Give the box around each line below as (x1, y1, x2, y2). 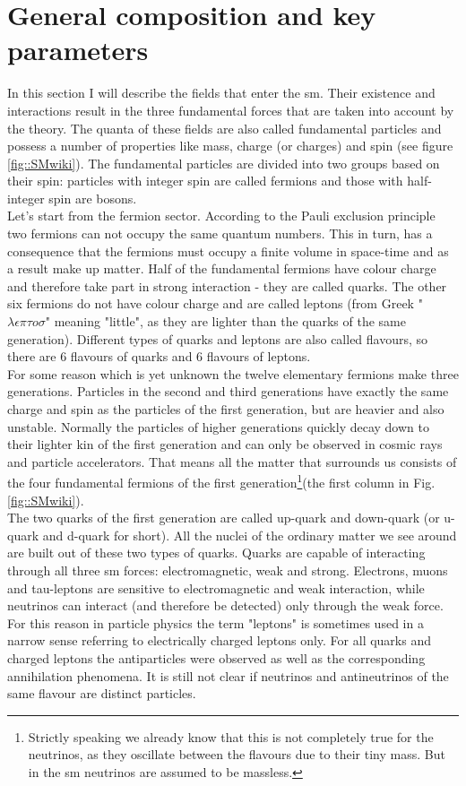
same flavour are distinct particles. (7, 684, 196, 703)
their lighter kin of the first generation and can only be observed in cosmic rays (7, 435, 443, 453)
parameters (7, 31, 149, 68)
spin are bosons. (48, 188, 137, 207)
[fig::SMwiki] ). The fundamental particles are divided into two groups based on (7, 153, 440, 172)
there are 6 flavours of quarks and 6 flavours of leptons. (7, 347, 311, 366)
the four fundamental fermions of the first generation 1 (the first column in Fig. (7, 471, 436, 492)
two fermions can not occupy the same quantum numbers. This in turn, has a (7, 224, 433, 243)
